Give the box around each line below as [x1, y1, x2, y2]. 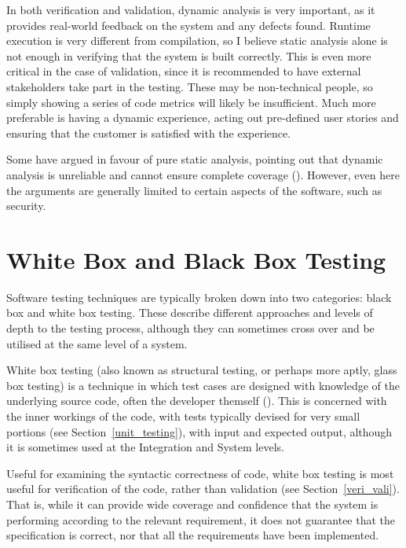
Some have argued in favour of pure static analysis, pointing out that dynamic [6, 151, 383, 167]
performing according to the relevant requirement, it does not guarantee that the [6, 511, 396, 528]
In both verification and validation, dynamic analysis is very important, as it [6, 2, 375, 17]
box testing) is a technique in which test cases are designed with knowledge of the [6, 377, 400, 393]
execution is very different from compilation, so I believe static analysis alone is [6, 32, 388, 49]
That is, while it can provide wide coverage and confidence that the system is [6, 495, 379, 512]
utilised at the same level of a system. [6, 335, 188, 351]
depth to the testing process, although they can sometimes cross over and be [6, 320, 375, 337]
